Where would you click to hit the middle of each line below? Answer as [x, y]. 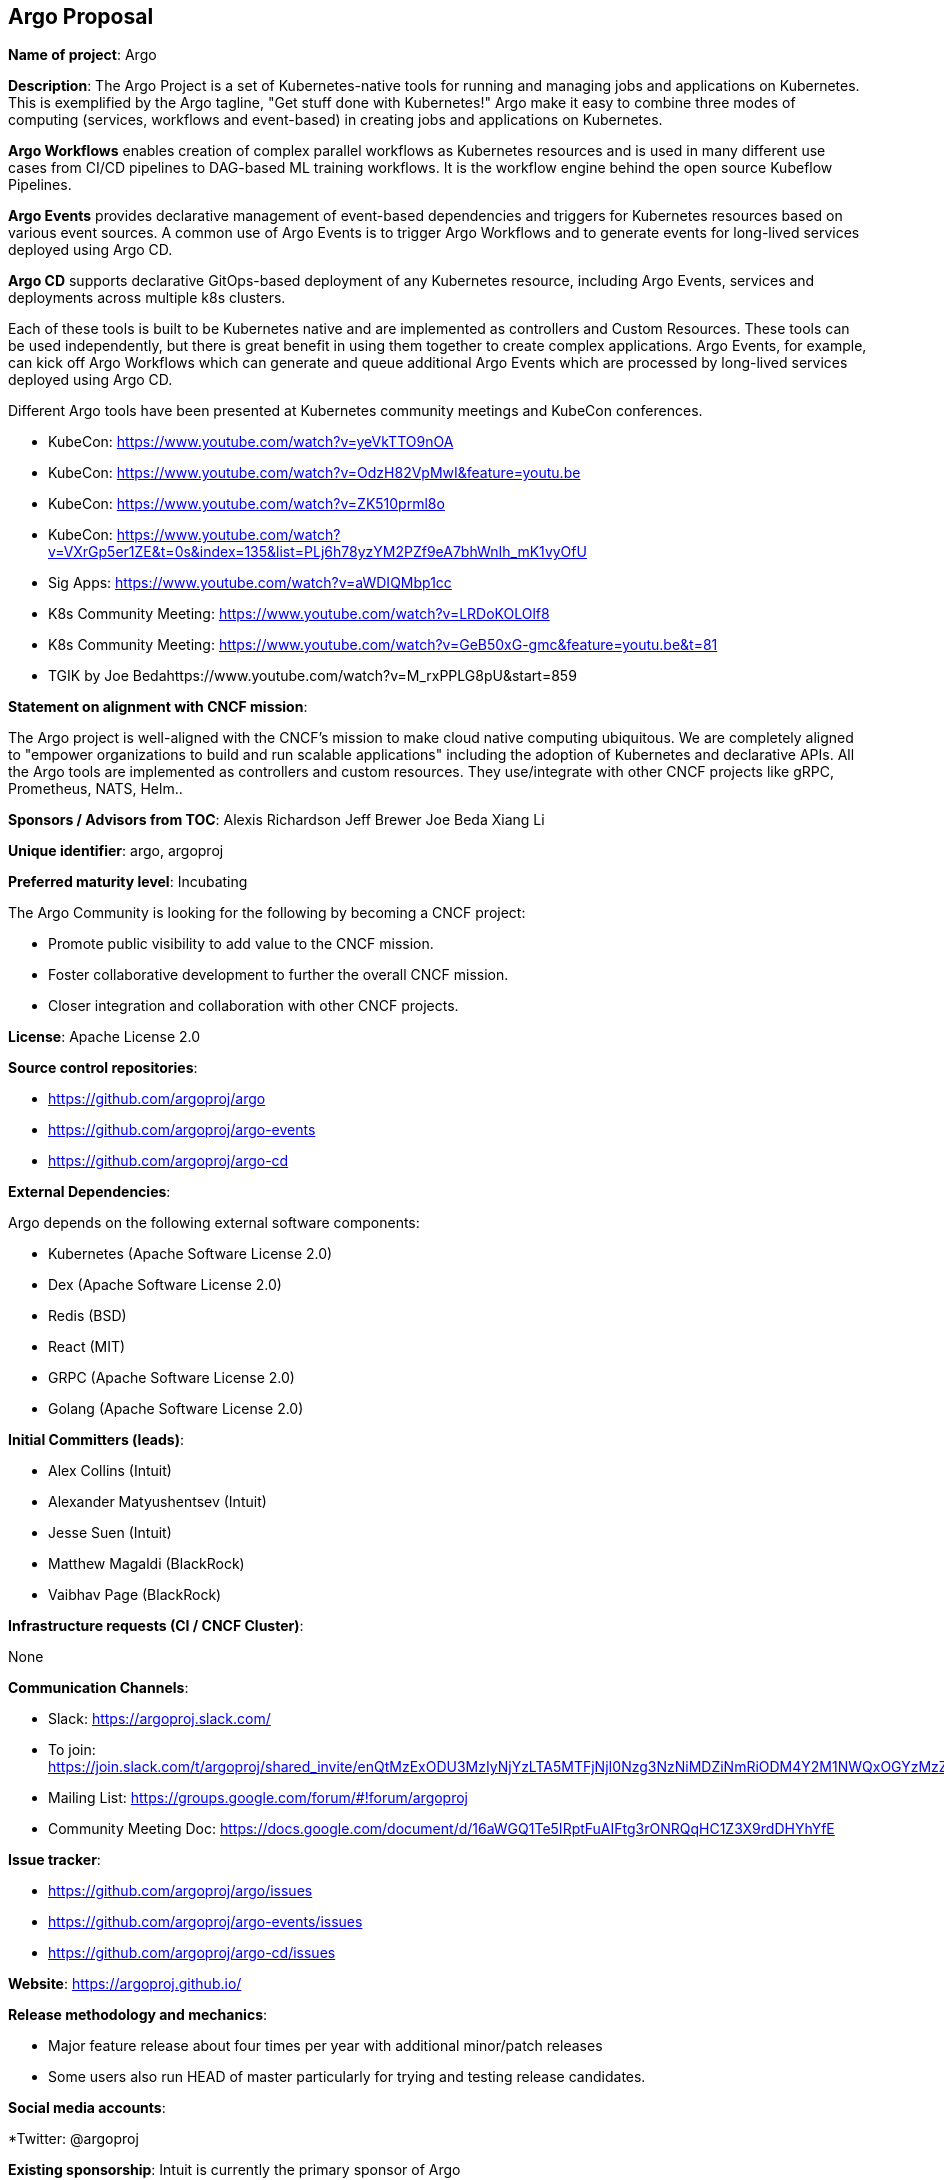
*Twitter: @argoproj [73, 2139]
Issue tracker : [54, 1860]
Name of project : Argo [82, 55]
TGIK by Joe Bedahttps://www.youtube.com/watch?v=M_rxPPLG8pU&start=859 [312, 676]
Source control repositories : [103, 1068]
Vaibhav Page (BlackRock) [135, 1595]
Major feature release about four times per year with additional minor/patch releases [325, 2046]
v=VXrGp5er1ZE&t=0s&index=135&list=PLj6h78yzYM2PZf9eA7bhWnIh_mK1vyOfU [317, 552]
